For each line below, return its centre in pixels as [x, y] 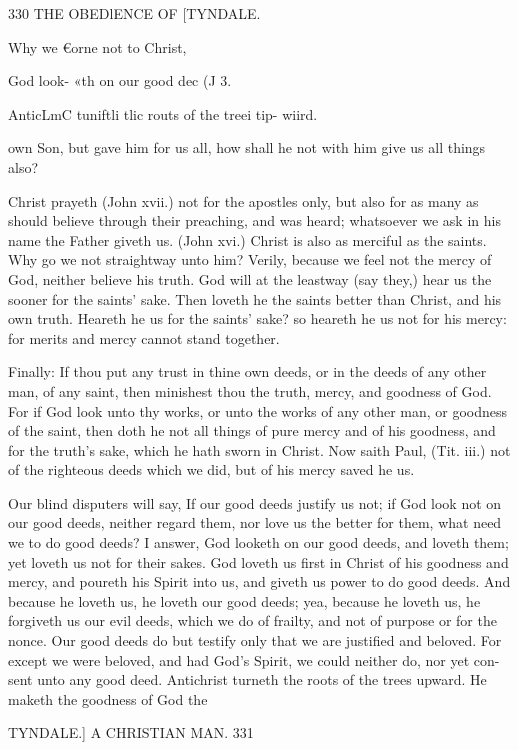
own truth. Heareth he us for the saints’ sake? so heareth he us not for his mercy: [257, 318]
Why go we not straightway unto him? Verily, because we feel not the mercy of [250, 259]
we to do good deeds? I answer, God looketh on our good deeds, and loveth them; [258, 542]
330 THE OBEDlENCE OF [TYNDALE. [134, 13]
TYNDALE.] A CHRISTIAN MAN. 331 [131, 732]
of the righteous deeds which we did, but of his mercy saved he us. [211, 469]
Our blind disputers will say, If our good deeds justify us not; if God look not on [255, 502]
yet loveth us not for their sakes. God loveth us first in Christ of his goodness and [258, 561]
